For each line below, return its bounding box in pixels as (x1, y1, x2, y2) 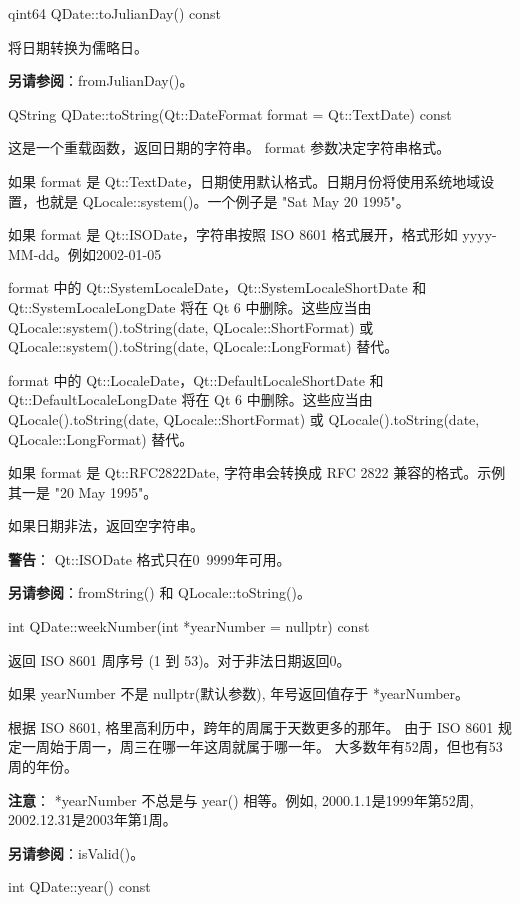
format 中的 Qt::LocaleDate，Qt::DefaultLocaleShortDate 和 (8, 369, 384, 390)
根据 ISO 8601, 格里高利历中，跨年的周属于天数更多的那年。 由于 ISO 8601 (8, 716, 494, 737)
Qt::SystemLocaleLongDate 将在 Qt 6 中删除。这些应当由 (8, 296, 372, 317)
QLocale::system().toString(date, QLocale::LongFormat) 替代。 (8, 336, 399, 357)
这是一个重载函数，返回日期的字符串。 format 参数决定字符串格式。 (8, 137, 451, 158)
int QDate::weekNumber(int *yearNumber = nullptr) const (8, 616, 370, 637)
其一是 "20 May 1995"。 (8, 481, 158, 502)
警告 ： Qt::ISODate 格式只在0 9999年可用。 (8, 548, 291, 569)
